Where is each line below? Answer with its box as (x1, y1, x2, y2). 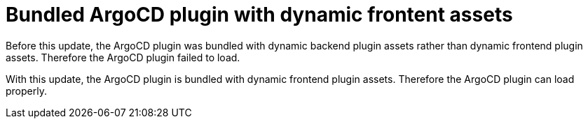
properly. (6, 84, 47, 97)
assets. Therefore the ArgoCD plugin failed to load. (6, 51, 240, 63)
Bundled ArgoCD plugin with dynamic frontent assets (6, 3, 513, 26)
